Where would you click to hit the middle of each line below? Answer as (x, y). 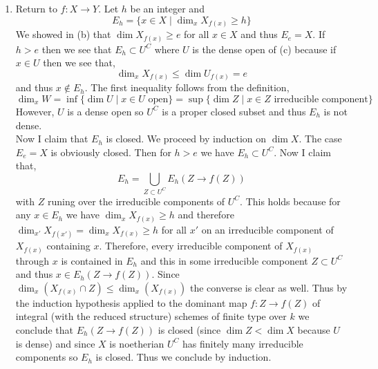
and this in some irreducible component (224, 260)
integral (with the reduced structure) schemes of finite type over (151, 316)
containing (68, 246)
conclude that (45, 329)
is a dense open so (105, 111)
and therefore (206, 215)
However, (35, 111)
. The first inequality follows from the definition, (187, 87)
